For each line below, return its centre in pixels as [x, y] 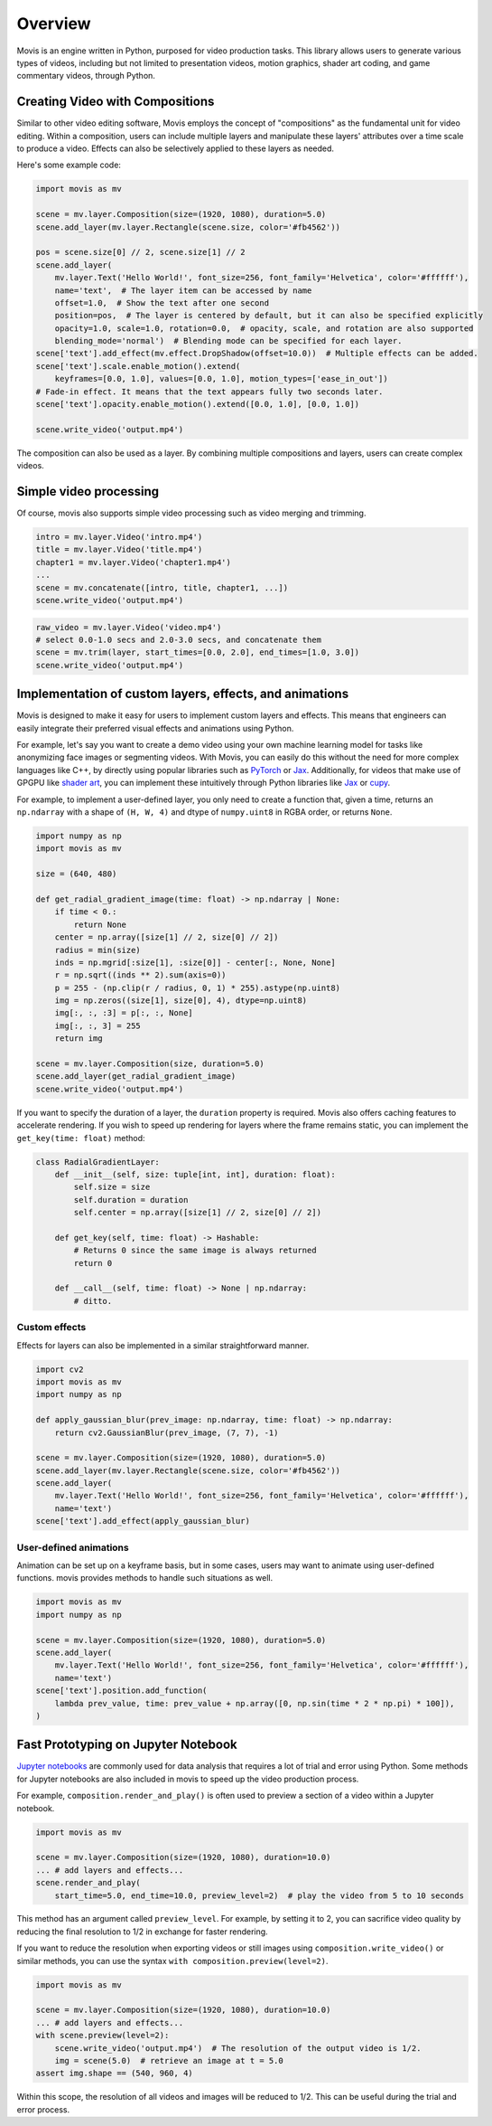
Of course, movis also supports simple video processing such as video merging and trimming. [191, 513]
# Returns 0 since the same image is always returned [195, 1251]
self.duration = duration [131, 1200]
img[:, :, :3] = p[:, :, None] [124, 1013]
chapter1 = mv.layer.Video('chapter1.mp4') [134, 562]
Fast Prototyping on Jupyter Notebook [127, 1745]
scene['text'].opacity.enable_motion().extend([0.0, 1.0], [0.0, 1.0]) [198, 404]
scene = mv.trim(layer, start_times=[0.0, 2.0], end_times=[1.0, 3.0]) [198, 652]
